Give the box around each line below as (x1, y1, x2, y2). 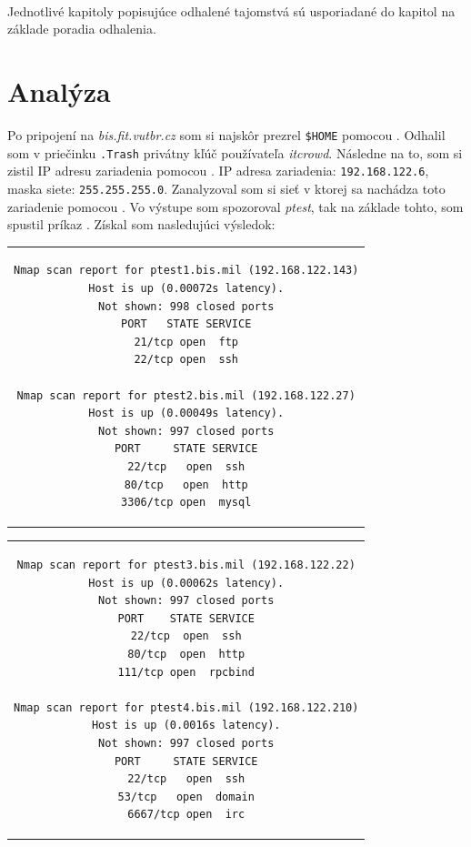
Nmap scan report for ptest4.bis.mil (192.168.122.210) (14, 701, 359, 714)
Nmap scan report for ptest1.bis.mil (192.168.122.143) (14, 264, 359, 277)
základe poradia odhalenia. (7, 19, 156, 38)
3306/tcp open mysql (121, 496, 252, 509)
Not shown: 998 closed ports (98, 299, 275, 313)
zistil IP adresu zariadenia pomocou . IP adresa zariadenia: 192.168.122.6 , (7, 161, 429, 180)
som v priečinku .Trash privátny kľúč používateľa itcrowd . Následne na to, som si (7, 143, 463, 162)
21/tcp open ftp (134, 335, 238, 348)
